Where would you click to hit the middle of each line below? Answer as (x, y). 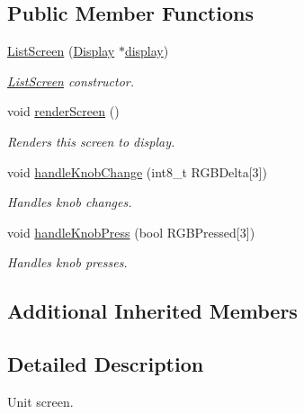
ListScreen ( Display (61, 51)
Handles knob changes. (70, 202)
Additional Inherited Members (152, 311)
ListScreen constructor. (71, 81)
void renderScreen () (63, 111)
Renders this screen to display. (91, 141)
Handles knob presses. (67, 262)
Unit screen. (40, 401)
